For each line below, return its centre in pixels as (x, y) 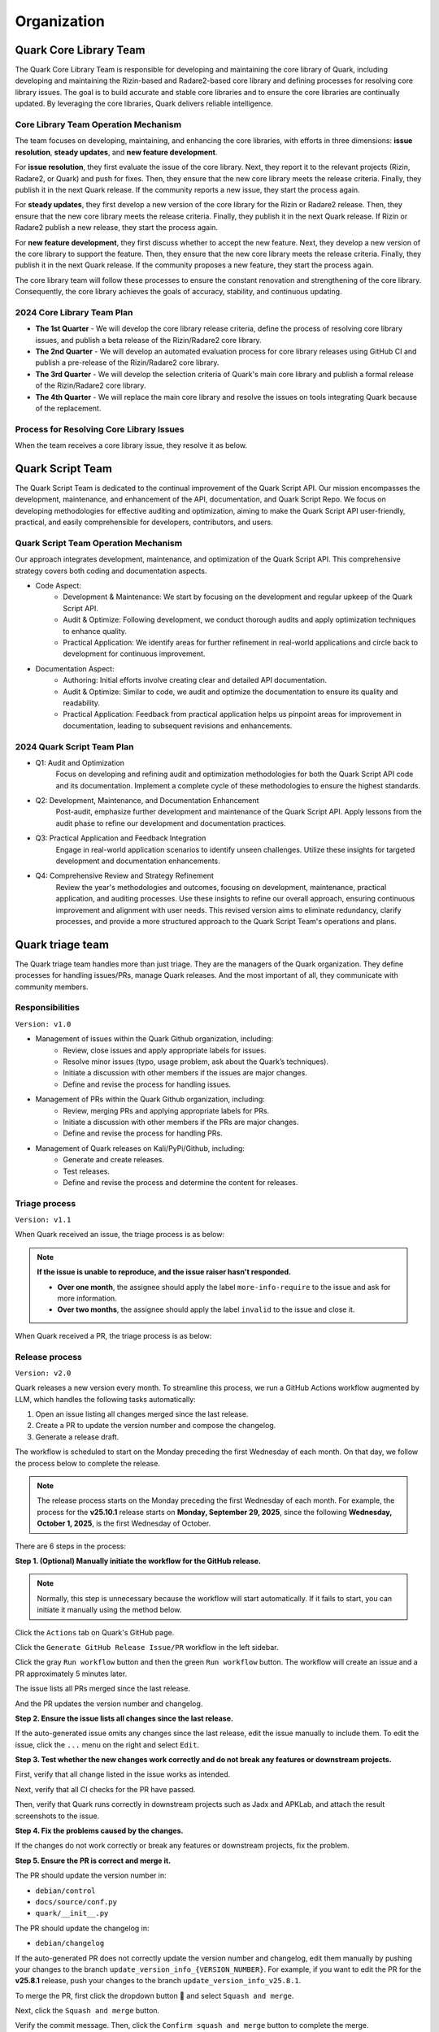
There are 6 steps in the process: (70, 1546)
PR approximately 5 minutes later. (71, 1674)
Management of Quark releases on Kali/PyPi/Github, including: (140, 1148)
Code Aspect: (58, 586)
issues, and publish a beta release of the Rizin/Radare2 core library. (148, 340)
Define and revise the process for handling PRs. (143, 1133)
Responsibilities (48, 1008)
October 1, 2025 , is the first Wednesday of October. (124, 1523)
